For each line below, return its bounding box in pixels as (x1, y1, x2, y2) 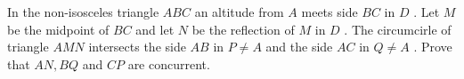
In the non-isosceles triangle (7, 3, 159, 20)
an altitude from (194, 3, 284, 20)
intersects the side (88, 37, 186, 56)
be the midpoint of (7, 20, 110, 38)
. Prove (413, 37, 452, 56)
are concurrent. (127, 54, 210, 73)
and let (135, 20, 175, 38)
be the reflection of (191, 20, 295, 38)
